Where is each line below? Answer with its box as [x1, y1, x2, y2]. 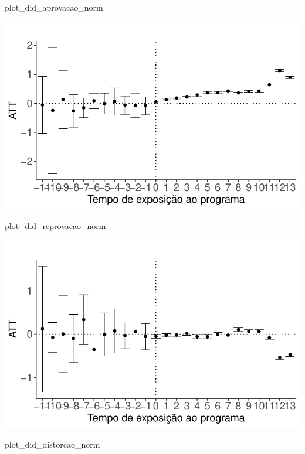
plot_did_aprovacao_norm [5, 1, 103, 13]
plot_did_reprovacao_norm [5, 219, 106, 231]
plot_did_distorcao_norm [5, 438, 100, 450]
